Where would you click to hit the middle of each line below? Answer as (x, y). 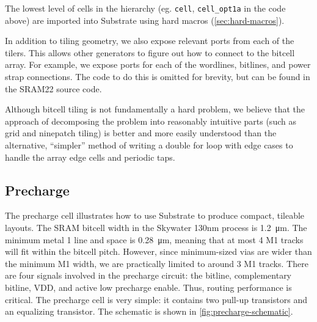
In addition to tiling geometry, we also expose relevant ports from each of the (150, 41)
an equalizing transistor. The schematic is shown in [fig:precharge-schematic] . (149, 311)
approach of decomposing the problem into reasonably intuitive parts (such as (151, 121)
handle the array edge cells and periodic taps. (90, 157)
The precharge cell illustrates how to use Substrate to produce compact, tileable (155, 215)
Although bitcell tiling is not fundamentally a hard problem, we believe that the (155, 109)
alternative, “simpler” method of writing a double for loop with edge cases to (149, 145)
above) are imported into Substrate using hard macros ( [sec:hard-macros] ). (145, 20)
